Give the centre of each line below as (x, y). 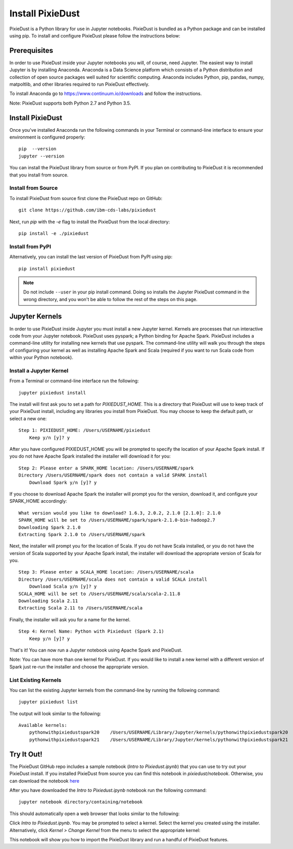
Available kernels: (43, 725)
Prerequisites (31, 51)
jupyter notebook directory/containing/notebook (81, 802)
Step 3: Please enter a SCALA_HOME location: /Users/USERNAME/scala (106, 572)
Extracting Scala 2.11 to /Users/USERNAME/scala (81, 608)
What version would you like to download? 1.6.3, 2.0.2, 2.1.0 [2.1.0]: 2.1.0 (120, 513)
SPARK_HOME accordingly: (38, 501)
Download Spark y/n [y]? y (63, 482)
